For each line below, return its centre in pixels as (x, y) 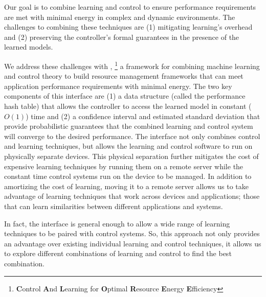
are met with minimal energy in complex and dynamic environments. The (120, 17)
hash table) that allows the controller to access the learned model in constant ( (128, 106)
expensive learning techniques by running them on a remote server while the (124, 166)
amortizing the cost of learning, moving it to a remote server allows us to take (127, 186)
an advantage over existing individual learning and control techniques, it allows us (133, 243)
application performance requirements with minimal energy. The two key (118, 86)
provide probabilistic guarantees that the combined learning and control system (129, 126)
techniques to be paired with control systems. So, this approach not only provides (132, 233)
